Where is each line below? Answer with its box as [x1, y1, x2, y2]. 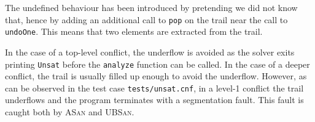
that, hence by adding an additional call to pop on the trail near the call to [5, 13, 288, 26]
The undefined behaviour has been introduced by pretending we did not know [5, 1, 298, 13]
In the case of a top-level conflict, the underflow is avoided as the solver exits [5, 45, 295, 58]
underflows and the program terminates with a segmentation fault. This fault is [5, 93, 304, 106]
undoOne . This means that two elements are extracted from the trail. [5, 25, 263, 38]
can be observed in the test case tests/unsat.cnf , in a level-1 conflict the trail [5, 81, 304, 94]
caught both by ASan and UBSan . [5, 106, 134, 118]
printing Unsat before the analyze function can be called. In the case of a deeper [5, 57, 310, 70]
